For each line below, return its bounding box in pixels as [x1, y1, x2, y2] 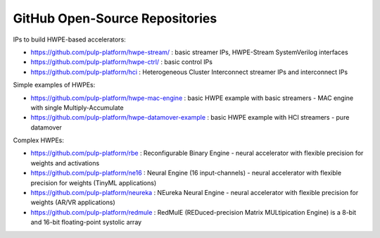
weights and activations [30, 158, 100, 167]
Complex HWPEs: [13, 136, 65, 144]
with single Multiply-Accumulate [30, 103, 124, 112]
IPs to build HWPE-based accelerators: [13, 35, 126, 44]
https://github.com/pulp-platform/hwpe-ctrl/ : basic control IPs [30, 58, 213, 66]
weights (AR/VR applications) [30, 198, 115, 207]
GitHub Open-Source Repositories [13, 11, 217, 26]
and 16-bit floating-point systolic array [30, 218, 142, 227]
